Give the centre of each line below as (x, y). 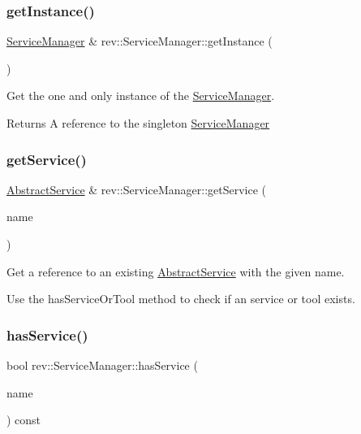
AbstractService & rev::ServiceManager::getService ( (136, 189)
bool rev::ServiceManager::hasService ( (102, 365)
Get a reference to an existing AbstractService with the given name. (176, 271)
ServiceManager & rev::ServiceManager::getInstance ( (140, 41)
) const (24, 420)
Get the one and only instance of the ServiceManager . (141, 95)
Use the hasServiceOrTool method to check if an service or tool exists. (181, 299)
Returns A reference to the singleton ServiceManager (138, 123)
